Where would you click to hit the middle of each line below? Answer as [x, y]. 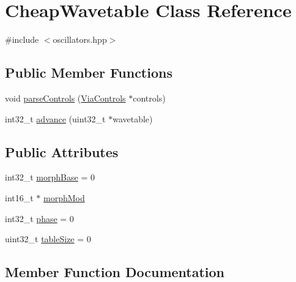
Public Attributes [62, 151]
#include [22, 39]
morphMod [64, 197]
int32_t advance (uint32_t [55, 118]
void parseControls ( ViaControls [65, 98]
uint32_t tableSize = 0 [48, 239]
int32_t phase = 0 [39, 218]
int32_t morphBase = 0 [50, 177]
